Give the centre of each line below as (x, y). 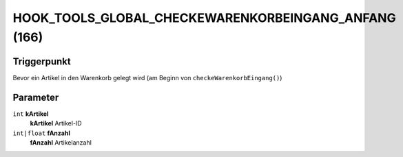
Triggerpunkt (42, 61)
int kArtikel (31, 114)
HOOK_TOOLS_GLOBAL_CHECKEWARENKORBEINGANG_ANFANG (204, 18)
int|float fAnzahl (41, 133)
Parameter (36, 97)
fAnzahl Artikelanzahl (61, 142)
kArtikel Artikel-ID (56, 123)
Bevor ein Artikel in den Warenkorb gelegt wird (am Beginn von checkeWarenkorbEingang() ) (147, 77)
